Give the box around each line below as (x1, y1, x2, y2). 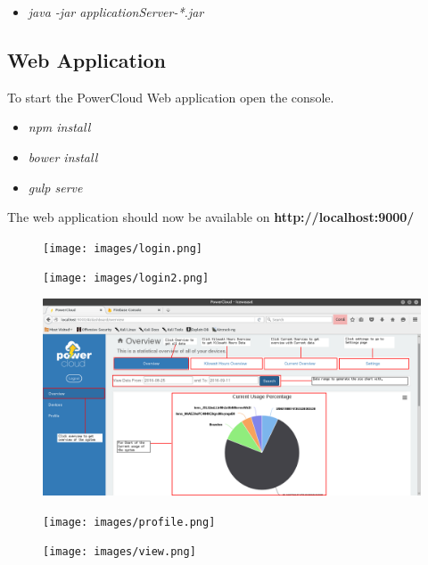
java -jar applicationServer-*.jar (28, 3, 204, 20)
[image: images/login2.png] (43, 272, 210, 285)
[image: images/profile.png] (43, 515, 216, 528)
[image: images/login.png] (43, 242, 202, 255)
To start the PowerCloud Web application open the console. (7, 87, 334, 106)
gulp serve (28, 177, 83, 196)
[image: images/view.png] (43, 545, 196, 559)
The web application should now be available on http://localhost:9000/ (7, 208, 415, 226)
